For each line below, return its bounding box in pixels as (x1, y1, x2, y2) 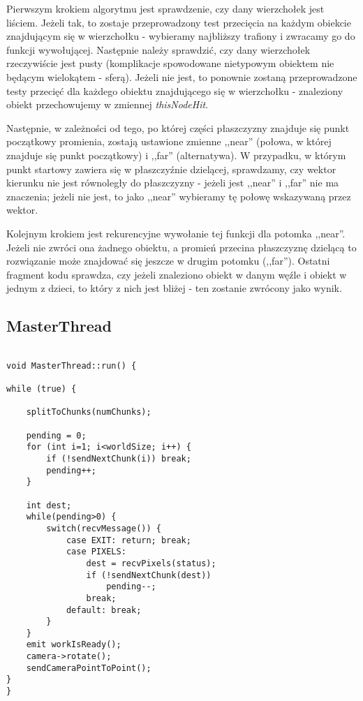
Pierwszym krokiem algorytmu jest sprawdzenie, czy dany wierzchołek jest (6, 1, 325, 15)
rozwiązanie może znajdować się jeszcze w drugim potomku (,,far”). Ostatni (6, 253, 330, 268)
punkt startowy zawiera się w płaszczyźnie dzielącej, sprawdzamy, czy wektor (6, 161, 336, 176)
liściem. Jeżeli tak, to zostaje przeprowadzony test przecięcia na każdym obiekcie (6, 15, 351, 29)
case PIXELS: (66, 547, 126, 557)
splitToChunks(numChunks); (26, 407, 151, 418)
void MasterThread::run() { (6, 360, 137, 371)
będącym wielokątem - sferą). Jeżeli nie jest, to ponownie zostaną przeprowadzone (6, 69, 357, 84)
